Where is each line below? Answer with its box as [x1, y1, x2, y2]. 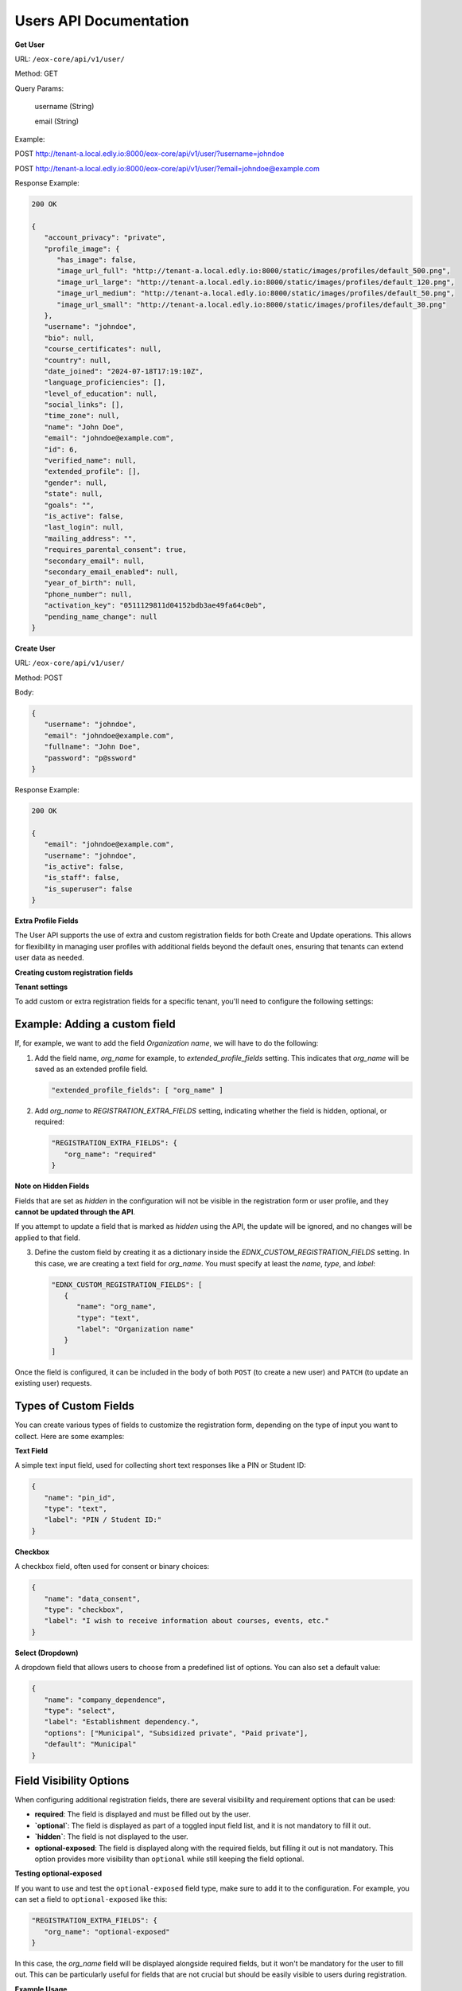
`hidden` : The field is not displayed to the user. [34, 1832, 188, 1841]
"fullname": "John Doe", [44, 742, 141, 752]
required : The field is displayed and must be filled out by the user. [34, 1809, 250, 1819]
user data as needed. [14, 952, 85, 963]
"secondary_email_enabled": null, [44, 567, 179, 577]
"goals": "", [44, 500, 95, 510]
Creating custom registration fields [14, 968, 134, 977]
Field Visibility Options [14, 1774, 130, 1787]
